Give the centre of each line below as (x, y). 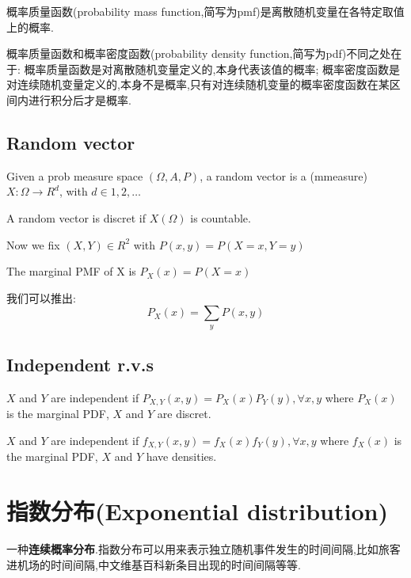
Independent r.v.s (80, 365)
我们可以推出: (41, 297)
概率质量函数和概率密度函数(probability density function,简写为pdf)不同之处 (199, 53)
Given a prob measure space (75, 175)
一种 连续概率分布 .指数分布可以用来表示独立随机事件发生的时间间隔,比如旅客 (204, 549)
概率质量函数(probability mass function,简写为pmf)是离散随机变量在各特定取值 (205, 11)
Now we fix (33, 244)
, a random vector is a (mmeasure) (284, 175)
